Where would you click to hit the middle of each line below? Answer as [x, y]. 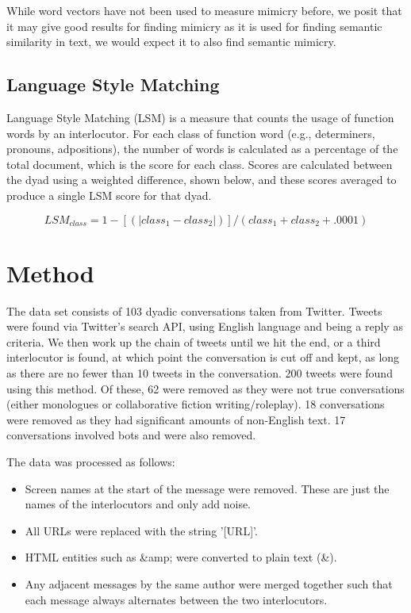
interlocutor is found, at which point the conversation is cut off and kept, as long [203, 357]
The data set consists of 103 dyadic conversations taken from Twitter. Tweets [194, 310]
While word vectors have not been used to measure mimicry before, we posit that [204, 10]
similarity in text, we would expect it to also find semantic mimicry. [171, 42]
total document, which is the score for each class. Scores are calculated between [200, 164]
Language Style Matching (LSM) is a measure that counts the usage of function [200, 117]
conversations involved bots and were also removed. [131, 435]
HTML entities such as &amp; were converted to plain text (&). [181, 557]
